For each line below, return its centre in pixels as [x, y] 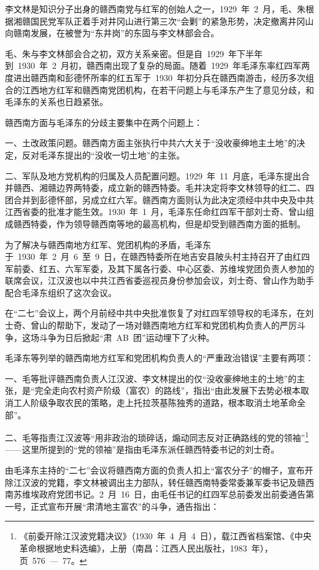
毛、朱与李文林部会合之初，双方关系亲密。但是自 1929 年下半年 [134, 53]
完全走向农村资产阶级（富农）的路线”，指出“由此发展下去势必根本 [167, 390]
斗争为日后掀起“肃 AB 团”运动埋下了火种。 [127, 337]
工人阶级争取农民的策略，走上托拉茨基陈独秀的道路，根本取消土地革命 [155, 403]
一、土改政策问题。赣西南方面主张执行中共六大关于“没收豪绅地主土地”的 [151, 143]
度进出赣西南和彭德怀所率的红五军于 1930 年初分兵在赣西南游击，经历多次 [155, 77]
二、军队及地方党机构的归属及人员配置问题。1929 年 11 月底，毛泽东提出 [153, 175]
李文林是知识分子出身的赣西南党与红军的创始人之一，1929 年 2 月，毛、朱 [155, 9]
